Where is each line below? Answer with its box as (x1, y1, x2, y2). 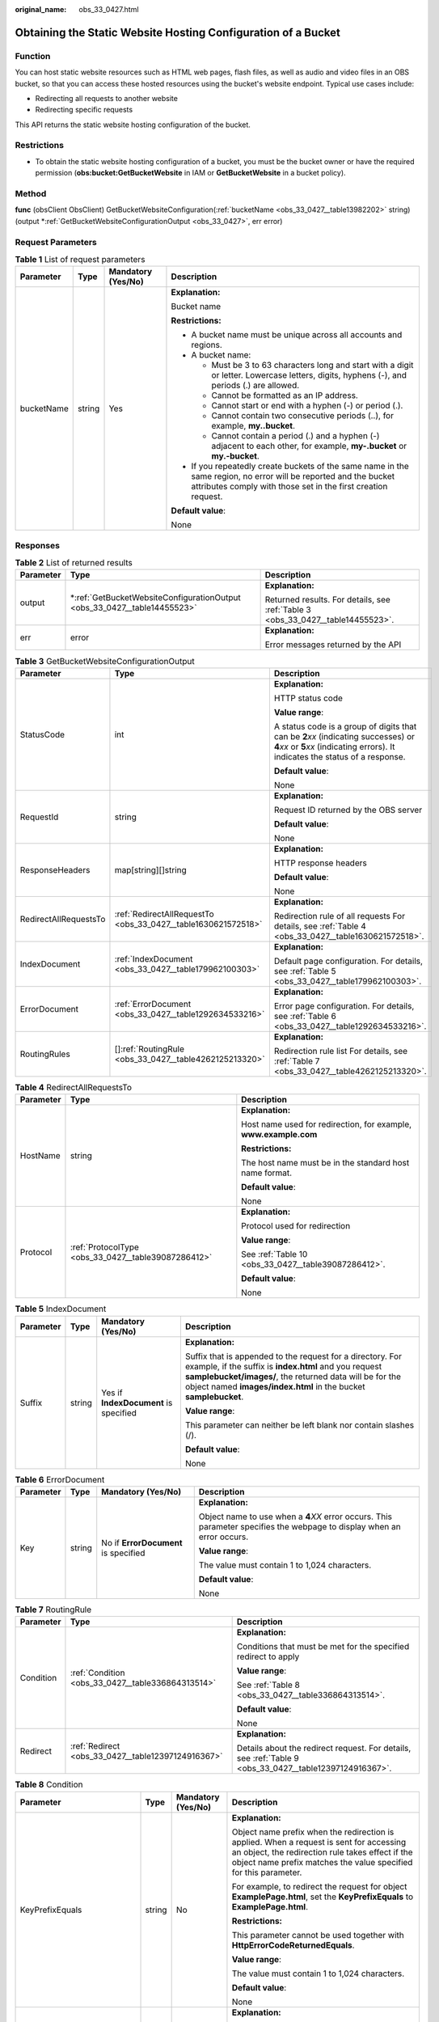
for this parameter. (231, 1867, 302, 1878)
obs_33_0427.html (78, 5, 139, 14)
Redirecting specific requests (35, 105, 133, 115)
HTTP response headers (273, 857, 367, 869)
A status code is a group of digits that (273, 721, 417, 732)
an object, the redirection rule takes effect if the (231, 1846, 413, 1858)
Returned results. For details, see (264, 594, 391, 606)
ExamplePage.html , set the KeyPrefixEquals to (231, 1891, 414, 1902)
